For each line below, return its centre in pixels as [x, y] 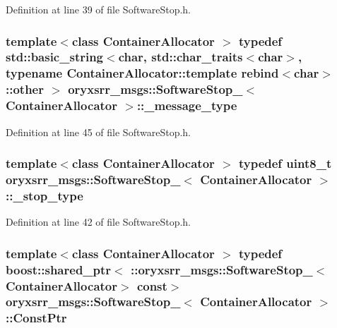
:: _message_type [187, 105]
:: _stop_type [45, 195]
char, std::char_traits [181, 57]
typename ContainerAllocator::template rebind [142, 73]
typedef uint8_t [285, 163]
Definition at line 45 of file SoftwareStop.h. [98, 132]
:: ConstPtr [36, 318]
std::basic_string [55, 57]
